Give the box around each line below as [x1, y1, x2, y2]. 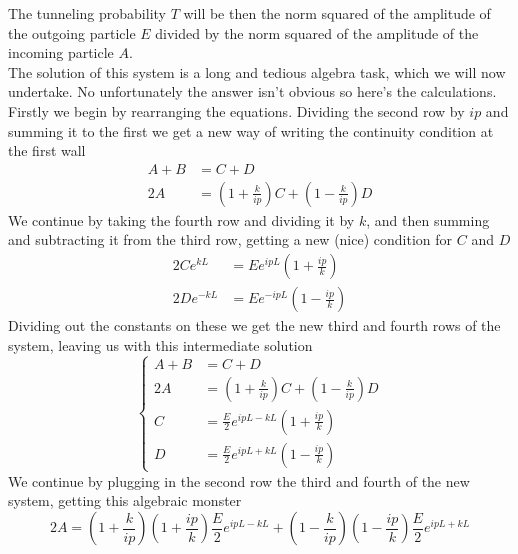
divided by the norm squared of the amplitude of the [155, 22, 479, 43]
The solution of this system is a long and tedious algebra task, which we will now [8, 61, 506, 82]
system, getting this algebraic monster [8, 490, 242, 511]
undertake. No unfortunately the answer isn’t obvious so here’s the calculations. [8, 81, 497, 102]
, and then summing [366, 209, 490, 230]
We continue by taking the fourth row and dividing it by [8, 209, 355, 230]
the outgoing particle [8, 22, 136, 43]
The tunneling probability [8, 3, 166, 23]
